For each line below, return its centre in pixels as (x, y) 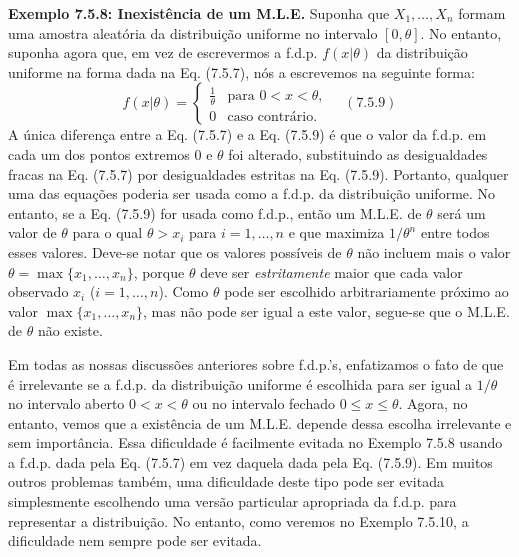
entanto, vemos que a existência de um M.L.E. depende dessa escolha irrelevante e (260, 422)
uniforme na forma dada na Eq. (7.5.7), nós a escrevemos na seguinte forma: (241, 71)
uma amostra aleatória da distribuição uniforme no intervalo (193, 32)
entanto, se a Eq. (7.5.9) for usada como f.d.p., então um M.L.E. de (215, 212)
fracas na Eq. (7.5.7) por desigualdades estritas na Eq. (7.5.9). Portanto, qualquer (258, 173)
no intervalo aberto (66, 403)
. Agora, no (433, 403)
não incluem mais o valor (434, 251)
